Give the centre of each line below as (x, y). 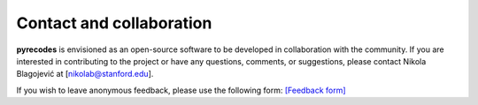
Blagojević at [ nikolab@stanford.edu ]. (85, 74)
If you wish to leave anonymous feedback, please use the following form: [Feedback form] (181, 90)
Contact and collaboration (114, 23)
